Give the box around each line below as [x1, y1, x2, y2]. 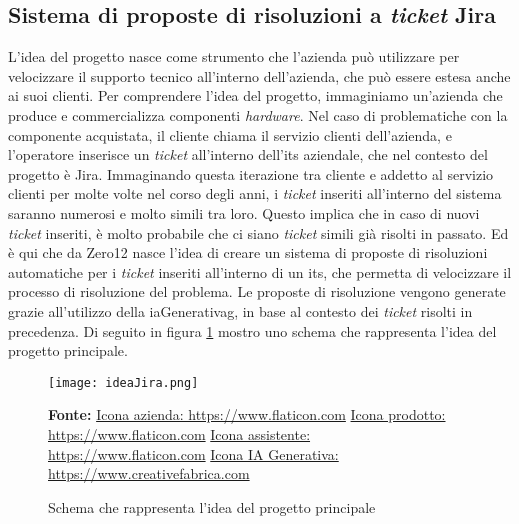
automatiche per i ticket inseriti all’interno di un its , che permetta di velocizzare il [8, 261, 512, 282]
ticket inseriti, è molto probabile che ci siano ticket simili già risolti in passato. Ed [8, 222, 509, 243]
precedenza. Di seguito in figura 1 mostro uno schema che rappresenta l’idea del [8, 320, 497, 341]
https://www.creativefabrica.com [48, 463, 250, 484]
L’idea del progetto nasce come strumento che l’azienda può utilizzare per [8, 46, 460, 67]
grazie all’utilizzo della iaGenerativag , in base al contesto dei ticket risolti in [8, 300, 473, 321]
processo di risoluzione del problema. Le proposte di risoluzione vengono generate [8, 281, 506, 302]
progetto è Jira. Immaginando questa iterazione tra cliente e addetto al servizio [8, 163, 494, 184]
